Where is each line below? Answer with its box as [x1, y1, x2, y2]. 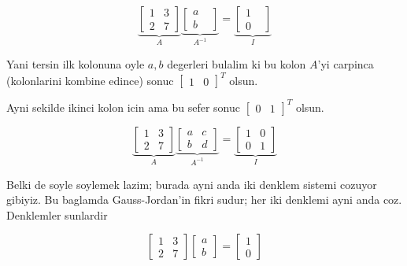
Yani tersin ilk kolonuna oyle [6, 56, 145, 72]
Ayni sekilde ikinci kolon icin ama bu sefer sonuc [6, 98, 240, 115]
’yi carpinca [317, 56, 374, 72]
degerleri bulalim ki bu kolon [167, 56, 306, 72]
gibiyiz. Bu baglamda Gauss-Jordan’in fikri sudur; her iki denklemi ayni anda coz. [6, 191, 402, 208]
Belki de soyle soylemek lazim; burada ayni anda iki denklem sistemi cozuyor [6, 175, 377, 192]
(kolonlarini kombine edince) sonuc [6, 72, 174, 88]
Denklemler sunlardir [6, 206, 108, 223]
